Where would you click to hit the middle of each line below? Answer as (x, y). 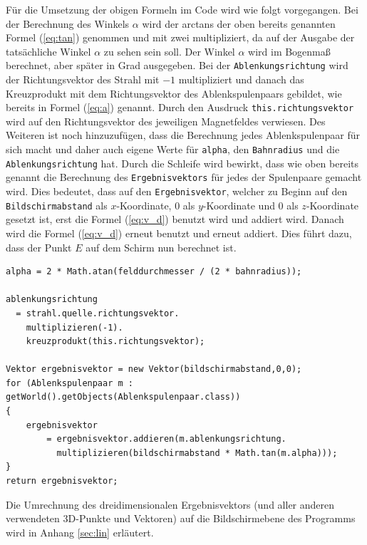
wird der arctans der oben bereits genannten (239, 23)
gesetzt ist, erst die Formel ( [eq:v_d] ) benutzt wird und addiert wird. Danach (175, 219)
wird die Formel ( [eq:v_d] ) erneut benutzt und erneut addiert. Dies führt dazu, (179, 233)
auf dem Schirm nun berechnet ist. (161, 247)
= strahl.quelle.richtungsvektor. (98, 313)
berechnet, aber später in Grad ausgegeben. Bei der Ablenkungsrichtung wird (177, 65)
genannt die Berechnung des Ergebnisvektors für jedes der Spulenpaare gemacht (184, 177)
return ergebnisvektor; (62, 481)
